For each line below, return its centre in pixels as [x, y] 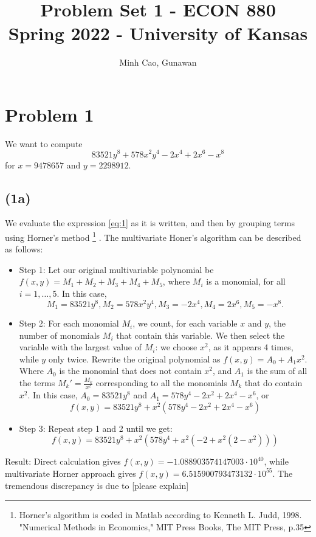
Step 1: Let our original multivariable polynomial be [116, 269]
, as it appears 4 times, [251, 347]
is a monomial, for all [246, 281]
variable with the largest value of [81, 347]
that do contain [273, 383]
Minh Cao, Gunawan [158, 62]
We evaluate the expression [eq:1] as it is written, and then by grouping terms [150, 223]
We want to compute [44, 143]
